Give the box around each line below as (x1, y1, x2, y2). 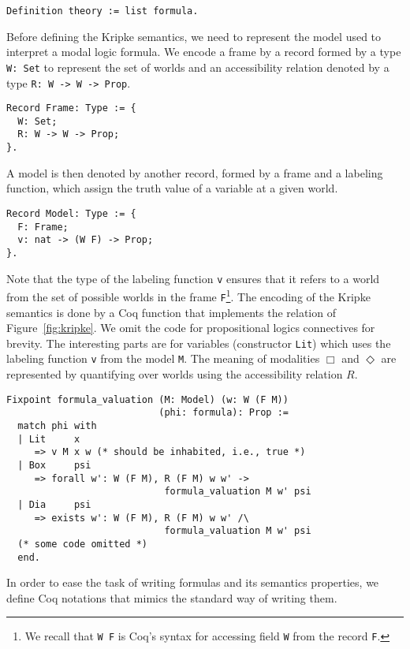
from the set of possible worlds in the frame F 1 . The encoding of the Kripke (6, 286, 371, 304)
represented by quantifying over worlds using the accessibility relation (6, 366, 343, 382)
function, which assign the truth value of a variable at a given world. (6, 180, 338, 196)
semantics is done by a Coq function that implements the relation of (6, 304, 336, 320)
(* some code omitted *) (17, 538, 147, 550)
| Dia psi (17, 498, 91, 510)
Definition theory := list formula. (6, 6, 199, 17)
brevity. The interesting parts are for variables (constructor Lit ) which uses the (6, 334, 391, 351)
